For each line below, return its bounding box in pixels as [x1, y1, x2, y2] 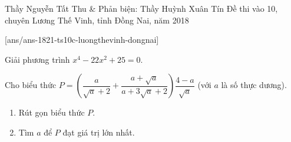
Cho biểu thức [5, 79, 57, 91]
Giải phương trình [5, 53, 70, 65]
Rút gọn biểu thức [18, 106, 85, 119]
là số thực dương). [221, 79, 287, 91]
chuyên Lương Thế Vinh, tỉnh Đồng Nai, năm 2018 [5, 13, 189, 26]
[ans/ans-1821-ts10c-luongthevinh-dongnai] [5, 33, 159, 46]
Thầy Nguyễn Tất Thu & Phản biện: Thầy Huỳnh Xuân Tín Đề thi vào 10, [5, 2, 278, 14]
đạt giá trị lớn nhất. [62, 126, 135, 138]
